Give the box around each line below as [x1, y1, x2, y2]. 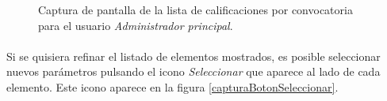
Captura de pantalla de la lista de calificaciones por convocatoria [38, 2, 353, 17]
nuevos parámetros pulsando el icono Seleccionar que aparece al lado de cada [6, 63, 381, 80]
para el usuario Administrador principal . [38, 17, 233, 33]
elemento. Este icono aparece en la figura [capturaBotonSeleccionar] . [6, 78, 339, 95]
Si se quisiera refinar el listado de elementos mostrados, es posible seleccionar [6, 47, 381, 64]
